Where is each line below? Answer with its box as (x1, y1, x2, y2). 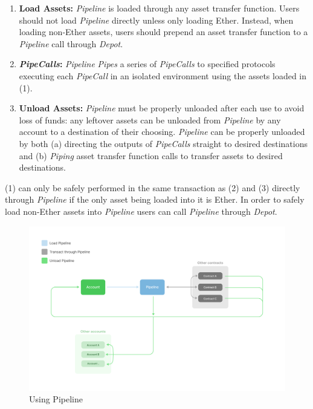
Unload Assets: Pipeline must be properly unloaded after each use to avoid (19, 102, 305, 114)
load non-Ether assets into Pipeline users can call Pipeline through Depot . (5, 204, 277, 217)
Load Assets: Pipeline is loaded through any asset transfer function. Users (19, 2, 300, 14)
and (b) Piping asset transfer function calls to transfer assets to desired (19, 149, 283, 162)
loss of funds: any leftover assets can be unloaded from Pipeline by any (19, 113, 281, 126)
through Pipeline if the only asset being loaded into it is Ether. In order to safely (5, 193, 305, 206)
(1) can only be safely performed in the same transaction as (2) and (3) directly (5, 181, 300, 194)
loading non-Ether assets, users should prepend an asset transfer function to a (19, 25, 308, 38)
